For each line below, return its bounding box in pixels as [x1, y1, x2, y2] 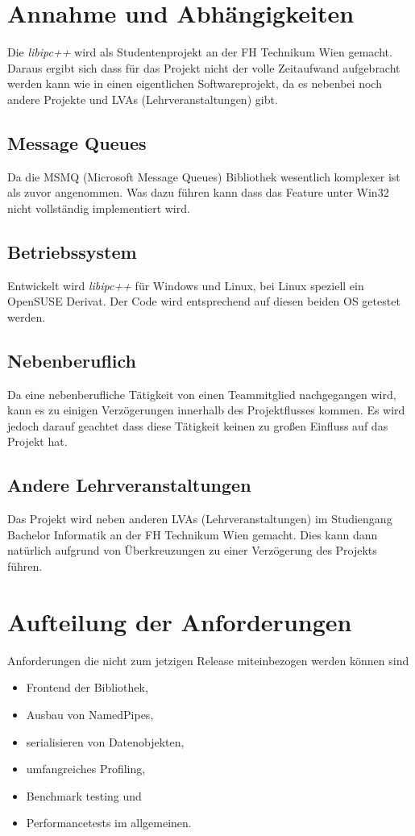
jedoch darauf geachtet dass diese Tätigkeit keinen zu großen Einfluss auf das [7, 417, 388, 434]
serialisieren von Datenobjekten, [26, 733, 185, 750]
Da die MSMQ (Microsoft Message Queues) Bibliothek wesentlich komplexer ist [7, 168, 400, 185]
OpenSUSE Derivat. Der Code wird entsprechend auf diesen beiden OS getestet [7, 293, 400, 310]
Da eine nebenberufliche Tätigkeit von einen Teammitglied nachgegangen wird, [7, 385, 396, 402]
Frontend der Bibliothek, [26, 679, 148, 696]
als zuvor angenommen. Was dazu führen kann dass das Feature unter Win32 [7, 184, 389, 201]
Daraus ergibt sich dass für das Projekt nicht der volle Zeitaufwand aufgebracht [7, 59, 400, 76]
